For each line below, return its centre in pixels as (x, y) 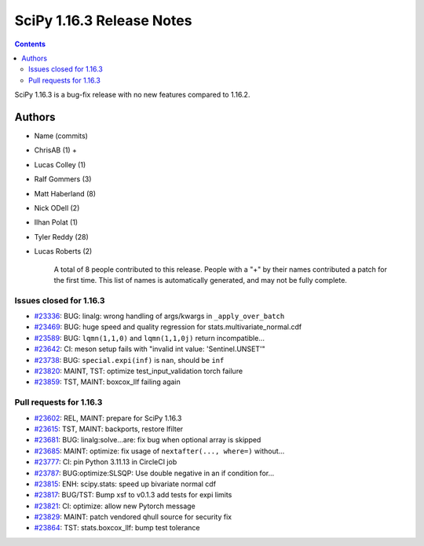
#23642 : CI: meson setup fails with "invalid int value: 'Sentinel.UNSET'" (150, 349)
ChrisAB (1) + (56, 150)
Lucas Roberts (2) (63, 251)
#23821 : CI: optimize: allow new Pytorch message (115, 506)
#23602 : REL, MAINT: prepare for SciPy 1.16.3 (108, 418)
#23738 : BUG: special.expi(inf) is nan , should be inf (129, 360)
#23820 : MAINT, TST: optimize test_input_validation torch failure (139, 371)
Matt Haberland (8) (65, 193)
